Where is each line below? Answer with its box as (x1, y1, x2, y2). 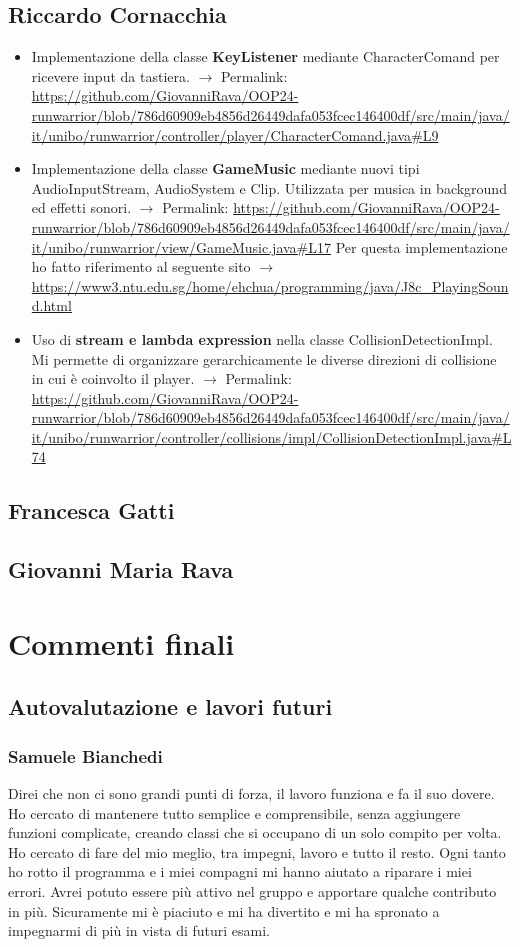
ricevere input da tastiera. (31, 65, 190, 86)
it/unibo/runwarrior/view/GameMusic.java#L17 (31, 236, 332, 257)
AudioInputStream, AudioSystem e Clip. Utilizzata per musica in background (31, 177, 507, 198)
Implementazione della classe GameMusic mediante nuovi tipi (31, 158, 420, 179)
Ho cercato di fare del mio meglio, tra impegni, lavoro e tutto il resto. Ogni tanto (8, 841, 506, 862)
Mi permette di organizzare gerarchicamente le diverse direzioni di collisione (31, 348, 497, 369)
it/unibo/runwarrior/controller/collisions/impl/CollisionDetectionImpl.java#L (31, 426, 512, 447)
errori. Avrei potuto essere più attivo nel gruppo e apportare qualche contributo (8, 880, 497, 901)
